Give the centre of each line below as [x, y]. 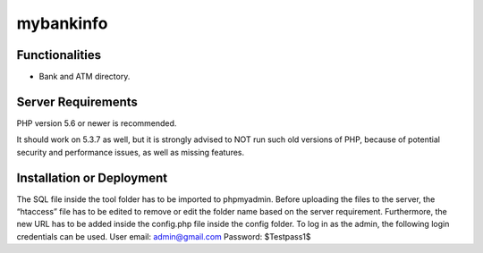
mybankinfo [62, 23]
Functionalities [59, 55]
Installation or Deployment [92, 177]
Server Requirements [77, 101]
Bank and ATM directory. [85, 77]
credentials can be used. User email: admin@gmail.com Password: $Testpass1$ [164, 236]
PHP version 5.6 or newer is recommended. [97, 123]
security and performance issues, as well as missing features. [131, 152]
